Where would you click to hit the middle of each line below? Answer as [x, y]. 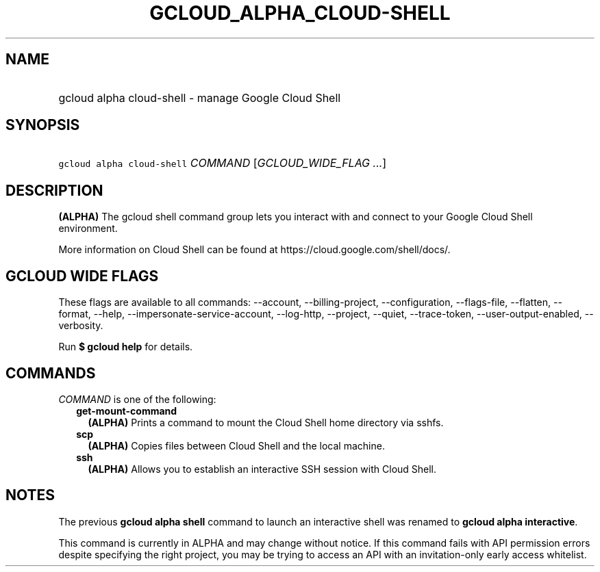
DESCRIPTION [54, 190]
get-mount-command [127, 411]
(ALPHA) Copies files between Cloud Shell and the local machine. [236, 445]
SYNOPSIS [43, 125]
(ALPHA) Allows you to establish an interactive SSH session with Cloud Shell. [262, 469]
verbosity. [81, 326]
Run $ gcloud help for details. [126, 347]
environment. [88, 229]
